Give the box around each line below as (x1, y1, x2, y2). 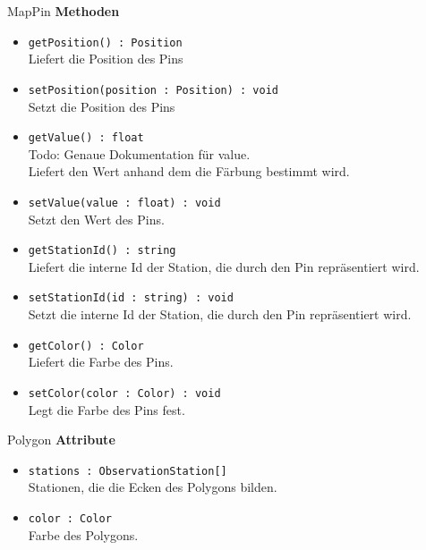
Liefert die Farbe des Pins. (28, 352, 174, 371)
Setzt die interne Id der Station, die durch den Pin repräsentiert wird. (28, 305, 412, 324)
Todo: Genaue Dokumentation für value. (28, 144, 251, 163)
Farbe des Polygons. (28, 525, 139, 544)
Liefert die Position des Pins (28, 49, 183, 68)
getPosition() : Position (28, 36, 183, 49)
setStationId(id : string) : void (28, 292, 234, 305)
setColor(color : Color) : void (28, 386, 221, 400)
